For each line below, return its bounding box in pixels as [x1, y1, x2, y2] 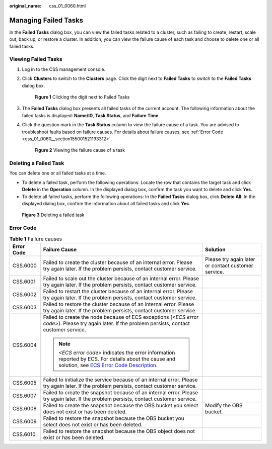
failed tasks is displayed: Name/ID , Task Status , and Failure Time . [22, 112, 160, 118]
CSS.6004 [12, 341, 37, 348]
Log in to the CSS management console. [22, 66, 106, 72]
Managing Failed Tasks [9, 16, 83, 25]
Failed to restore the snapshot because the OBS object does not [43, 427, 195, 434]
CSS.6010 [12, 430, 36, 437]
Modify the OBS [205, 402, 243, 409]
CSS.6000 [12, 262, 37, 269]
